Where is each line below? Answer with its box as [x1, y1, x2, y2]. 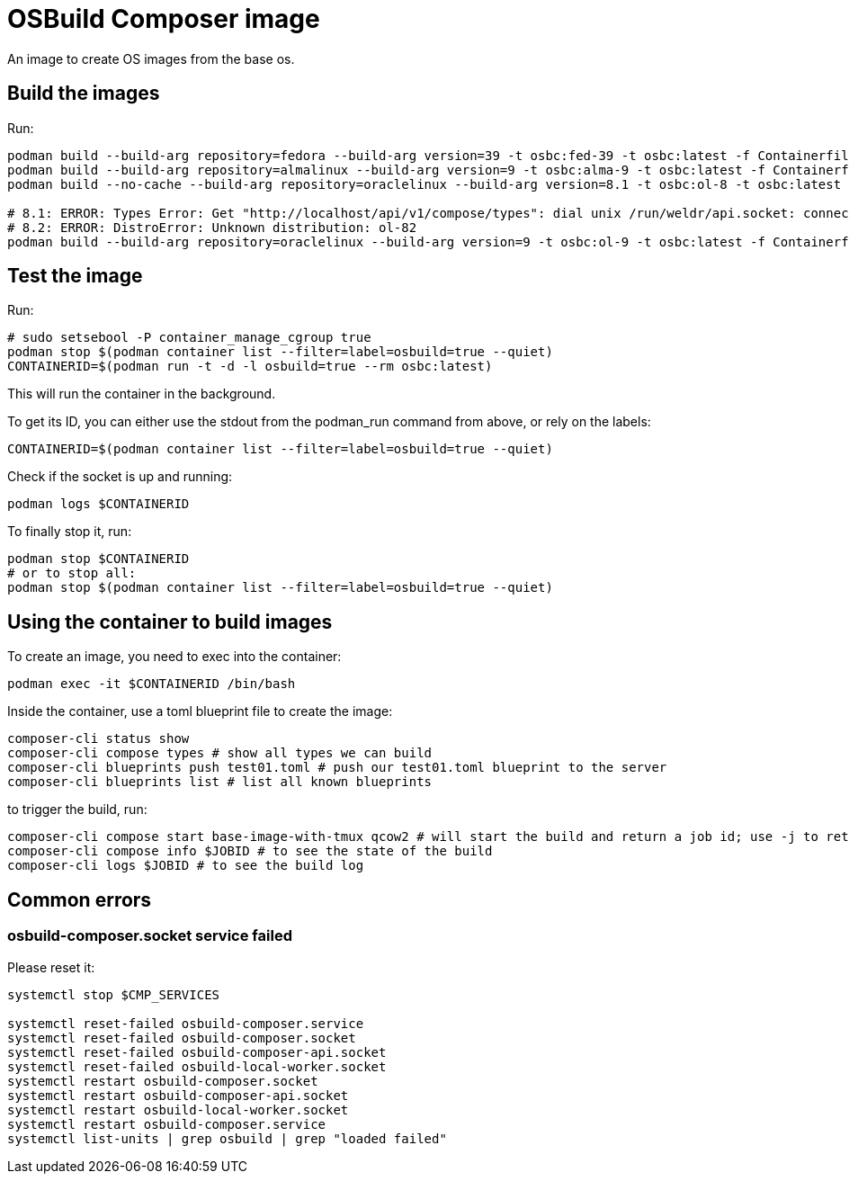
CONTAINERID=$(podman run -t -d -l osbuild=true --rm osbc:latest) [7, 359, 493, 374]
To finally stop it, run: [7, 523, 132, 540]
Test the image [7, 264, 143, 288]
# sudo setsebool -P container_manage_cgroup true [7, 330, 371, 345]
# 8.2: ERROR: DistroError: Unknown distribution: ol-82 [7, 219, 417, 235]
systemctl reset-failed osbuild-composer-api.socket [7, 1044, 387, 1060]
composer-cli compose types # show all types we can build [7, 746, 433, 761]
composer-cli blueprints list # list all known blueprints [7, 774, 433, 790]
